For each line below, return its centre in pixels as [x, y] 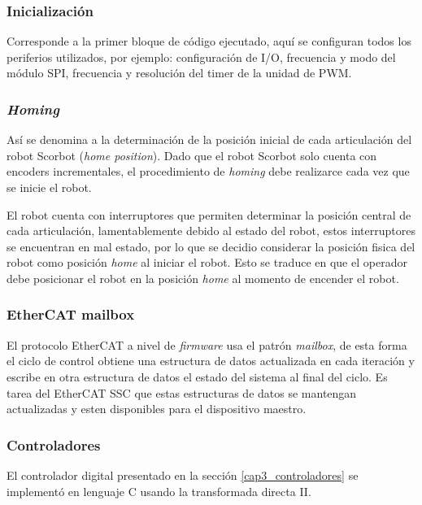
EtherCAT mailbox [71, 314]
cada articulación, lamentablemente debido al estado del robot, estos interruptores [211, 231]
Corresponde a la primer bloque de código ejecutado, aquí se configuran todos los [209, 41]
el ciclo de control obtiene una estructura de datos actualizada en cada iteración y [211, 361]
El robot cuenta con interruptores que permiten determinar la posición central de [209, 214]
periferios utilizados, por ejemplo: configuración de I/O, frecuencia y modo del [201, 57]
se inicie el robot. [49, 187]
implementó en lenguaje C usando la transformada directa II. [159, 491]
